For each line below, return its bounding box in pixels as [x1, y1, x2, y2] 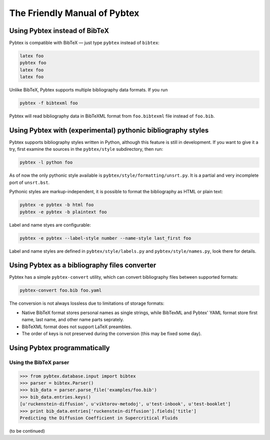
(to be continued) [9, 428, 45, 434]
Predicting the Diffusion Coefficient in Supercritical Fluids [19, 415, 178, 421]
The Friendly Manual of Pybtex [9, 7, 139, 18]
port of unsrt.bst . [9, 179, 50, 185]
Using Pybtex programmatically [9, 344, 110, 352]
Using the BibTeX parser [9, 359, 69, 366]
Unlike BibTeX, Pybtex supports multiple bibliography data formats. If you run [9, 87, 168, 93]
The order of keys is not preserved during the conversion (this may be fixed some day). [21, 330, 202, 337]
